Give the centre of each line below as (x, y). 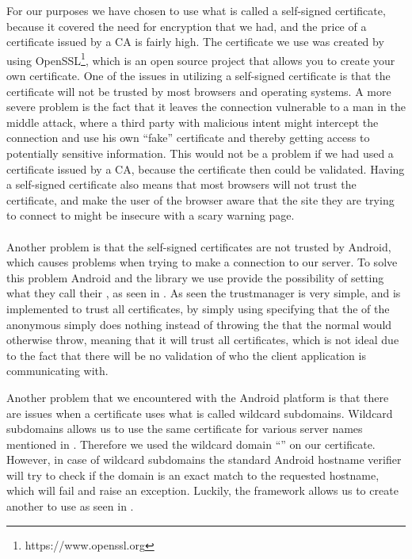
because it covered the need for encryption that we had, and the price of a (187, 26)
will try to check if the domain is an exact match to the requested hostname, (193, 475)
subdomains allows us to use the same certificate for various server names (185, 429)
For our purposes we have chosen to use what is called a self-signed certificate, (196, 10)
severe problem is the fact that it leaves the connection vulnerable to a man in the (206, 107)
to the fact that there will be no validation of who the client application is (186, 355)
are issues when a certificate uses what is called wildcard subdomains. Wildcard (200, 413)
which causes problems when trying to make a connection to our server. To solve (202, 262)
